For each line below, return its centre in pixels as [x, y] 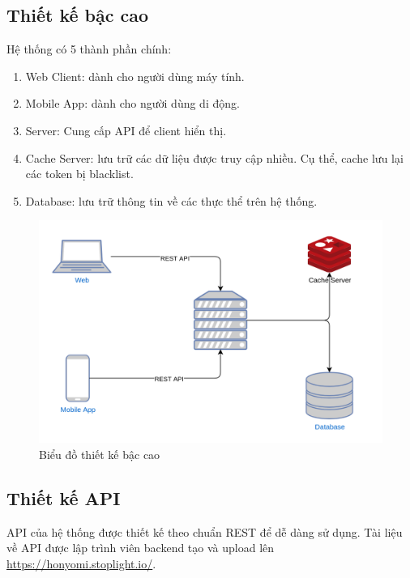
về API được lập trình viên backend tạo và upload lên [141, 548]
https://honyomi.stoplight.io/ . [81, 563]
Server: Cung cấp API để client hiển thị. [126, 130]
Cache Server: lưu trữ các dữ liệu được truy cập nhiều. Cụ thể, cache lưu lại [214, 157]
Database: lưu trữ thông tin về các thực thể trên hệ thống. [171, 200]
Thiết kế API [64, 497]
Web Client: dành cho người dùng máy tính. [135, 76]
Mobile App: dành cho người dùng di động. [132, 103]
